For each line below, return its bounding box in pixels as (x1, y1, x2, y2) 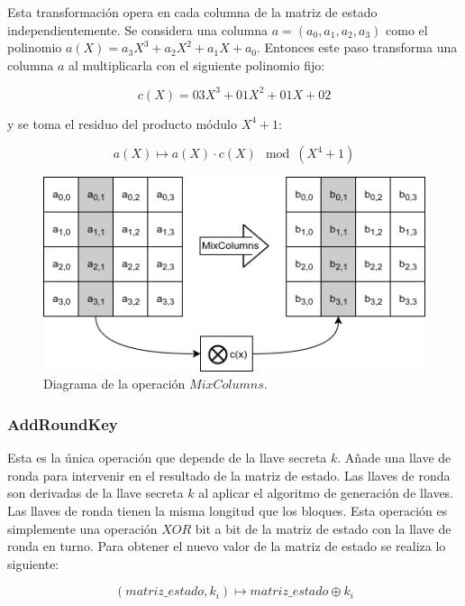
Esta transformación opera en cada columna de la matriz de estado (7, 3, 378, 21)
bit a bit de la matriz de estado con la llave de (195, 519, 451, 537)
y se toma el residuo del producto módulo (7, 114, 237, 133)
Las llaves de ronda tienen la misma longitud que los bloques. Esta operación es (7, 501, 448, 520)
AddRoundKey (7, 412, 118, 435)
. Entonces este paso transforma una (257, 38, 458, 57)
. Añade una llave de (337, 448, 451, 467)
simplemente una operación (7, 519, 158, 537)
